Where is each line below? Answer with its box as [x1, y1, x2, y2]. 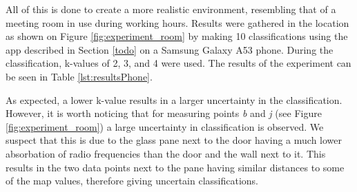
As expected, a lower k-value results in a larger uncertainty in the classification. [6, 92, 342, 107]
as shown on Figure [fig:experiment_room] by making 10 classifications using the [6, 29, 348, 43]
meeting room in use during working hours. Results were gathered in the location [6, 15, 349, 30]
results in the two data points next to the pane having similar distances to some [6, 160, 345, 174]
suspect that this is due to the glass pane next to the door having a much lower [6, 133, 342, 147]
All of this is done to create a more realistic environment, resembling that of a [6, 2, 336, 16]
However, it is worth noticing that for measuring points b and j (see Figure [6, 106, 322, 120]
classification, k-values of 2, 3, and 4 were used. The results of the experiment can [6, 56, 351, 70]
